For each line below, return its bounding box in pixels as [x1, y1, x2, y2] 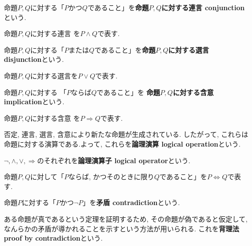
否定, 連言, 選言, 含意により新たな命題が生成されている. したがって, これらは [4, 129, 249, 139]
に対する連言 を [30, 28, 80, 38]
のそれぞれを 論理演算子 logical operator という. [37, 155, 190, 165]
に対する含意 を [30, 113, 80, 123]
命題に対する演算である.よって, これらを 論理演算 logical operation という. [4, 138, 241, 149]
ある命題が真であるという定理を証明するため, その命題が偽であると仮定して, [4, 213, 248, 224]
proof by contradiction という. [4, 233, 103, 243]
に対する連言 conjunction [161, 2, 245, 12]
